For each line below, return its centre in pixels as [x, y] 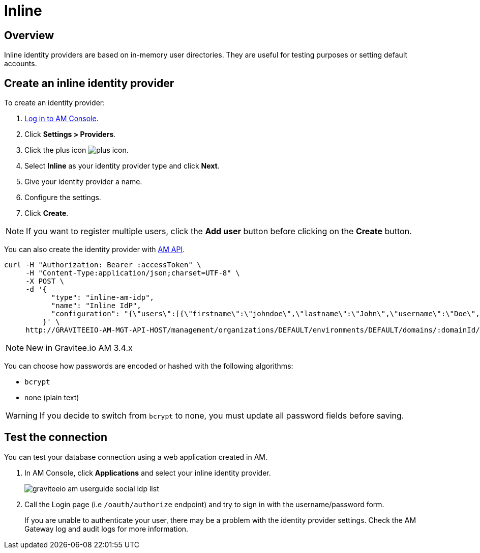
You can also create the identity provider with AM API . [95, 250]
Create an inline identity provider [89, 83]
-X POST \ [45, 281]
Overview [29, 35]
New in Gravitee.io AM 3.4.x [79, 348]
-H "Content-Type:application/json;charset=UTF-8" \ [133, 273]
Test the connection [56, 437]
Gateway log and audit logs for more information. [107, 529]
